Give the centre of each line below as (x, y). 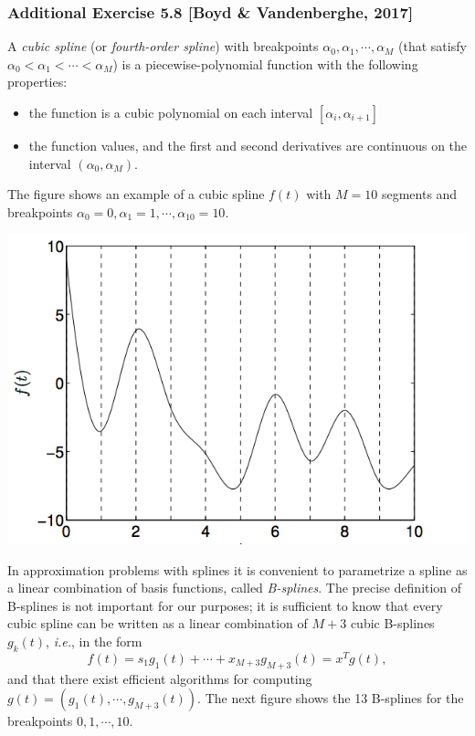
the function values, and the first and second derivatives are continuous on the (248, 145)
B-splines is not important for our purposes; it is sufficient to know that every (225, 605)
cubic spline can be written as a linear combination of (158, 623)
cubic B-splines (392, 623)
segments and (419, 194)
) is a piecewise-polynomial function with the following (265, 63)
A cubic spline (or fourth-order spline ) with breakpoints (163, 46)
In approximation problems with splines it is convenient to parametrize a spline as (237, 569)
